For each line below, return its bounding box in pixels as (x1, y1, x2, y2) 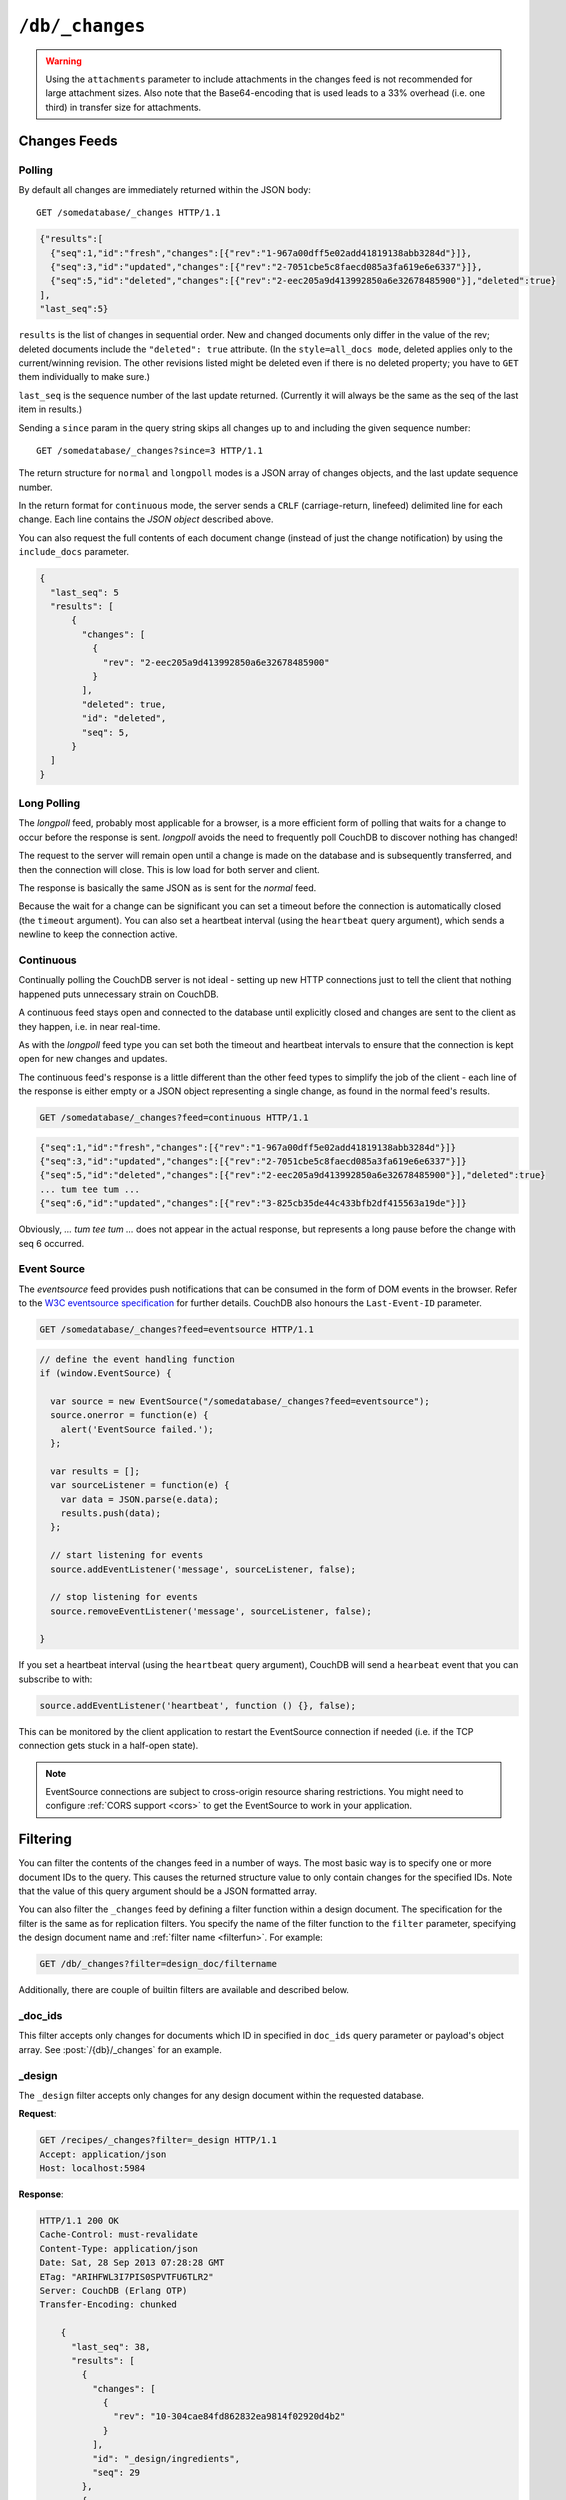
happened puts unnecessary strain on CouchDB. (18, 988, 219, 1000)
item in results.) (18, 403, 83, 415)
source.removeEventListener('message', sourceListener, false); (50, 1605, 372, 1617)
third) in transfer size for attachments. (45, 101, 202, 113)
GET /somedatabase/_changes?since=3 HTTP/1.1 (36, 445, 264, 456)
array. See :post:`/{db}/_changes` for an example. (18, 2043, 222, 2055)
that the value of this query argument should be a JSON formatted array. (18, 1885, 317, 1897)
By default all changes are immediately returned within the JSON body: (18, 183, 312, 195)
